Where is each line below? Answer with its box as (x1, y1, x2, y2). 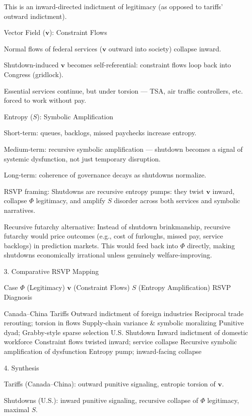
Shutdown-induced (4, 60, 59, 70)
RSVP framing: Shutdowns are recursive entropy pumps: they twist (4, 186, 204, 196)
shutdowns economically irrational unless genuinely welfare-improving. (4, 250, 212, 260)
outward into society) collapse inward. (109, 43, 221, 53)
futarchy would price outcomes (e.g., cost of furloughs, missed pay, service (4, 231, 223, 241)
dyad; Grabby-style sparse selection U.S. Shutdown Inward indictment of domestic (4, 327, 248, 337)
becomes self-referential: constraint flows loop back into (67, 60, 231, 70)
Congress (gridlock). (4, 69, 63, 79)
